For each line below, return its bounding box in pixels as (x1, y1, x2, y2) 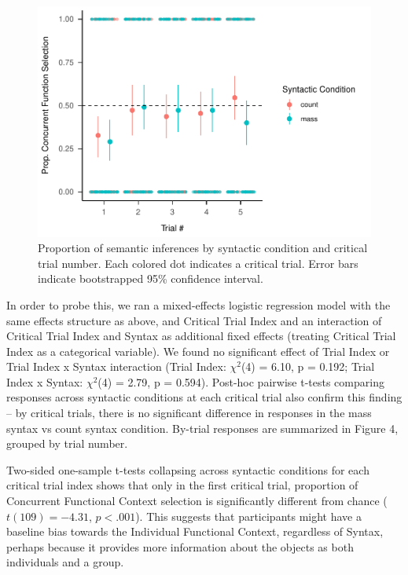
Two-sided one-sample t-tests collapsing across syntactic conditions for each (6, 461, 369, 478)
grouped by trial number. (6, 435, 128, 452)
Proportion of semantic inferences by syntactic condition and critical (38, 240, 368, 256)
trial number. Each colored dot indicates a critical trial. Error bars (38, 255, 358, 271)
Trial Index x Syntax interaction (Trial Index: (6, 358, 226, 375)
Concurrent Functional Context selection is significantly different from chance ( (6, 493, 388, 509)
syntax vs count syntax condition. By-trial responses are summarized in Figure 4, (6, 419, 399, 436)
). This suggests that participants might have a (135, 507, 362, 524)
